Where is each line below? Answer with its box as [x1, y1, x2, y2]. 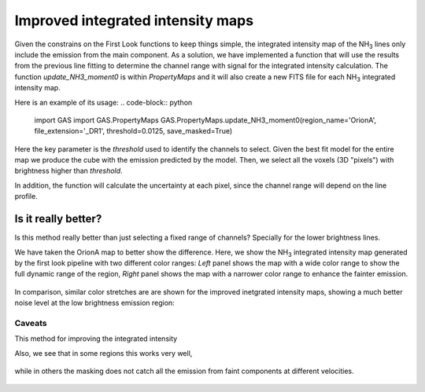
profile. [14, 192, 39, 201]
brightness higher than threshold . [14, 166, 123, 176]
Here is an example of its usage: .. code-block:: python [14, 97, 193, 107]
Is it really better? [14, 212, 102, 225]
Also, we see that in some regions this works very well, [14, 348, 193, 357]
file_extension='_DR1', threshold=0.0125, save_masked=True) [34, 126, 233, 136]
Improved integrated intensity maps [14, 12, 254, 29]
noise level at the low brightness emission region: [14, 299, 175, 308]
